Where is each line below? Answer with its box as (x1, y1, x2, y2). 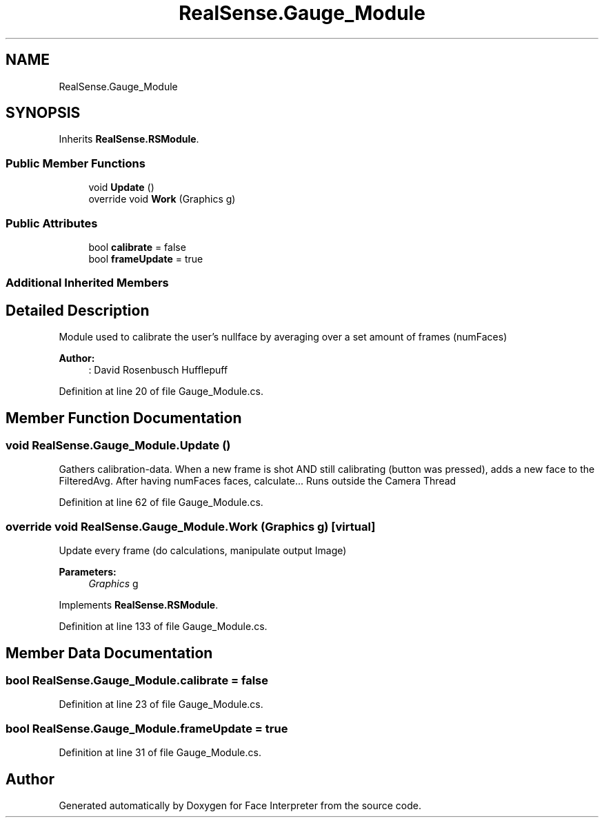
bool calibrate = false (88, 241, 186, 253)
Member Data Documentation (6, 644, 213, 662)
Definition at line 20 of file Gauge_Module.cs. (59, 385, 263, 398)
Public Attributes (6, 216, 98, 230)
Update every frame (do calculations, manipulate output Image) (59, 545, 347, 557)
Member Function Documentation (6, 409, 242, 427)
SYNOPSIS (6, 104, 81, 122)
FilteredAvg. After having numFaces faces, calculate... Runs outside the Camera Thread (59, 475, 456, 487)
